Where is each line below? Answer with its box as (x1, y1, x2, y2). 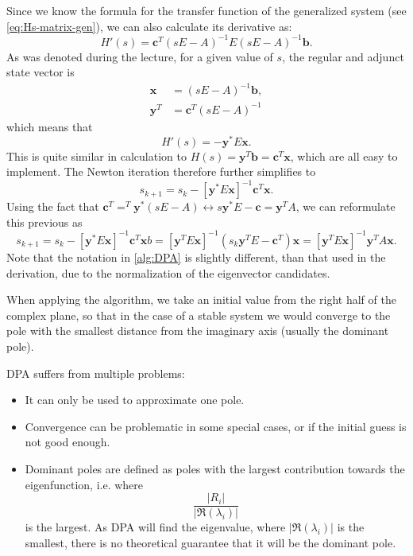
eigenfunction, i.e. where (25, 476, 144, 492)
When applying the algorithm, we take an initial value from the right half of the (6, 291, 396, 308)
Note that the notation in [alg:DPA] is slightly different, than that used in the (6, 248, 386, 265)
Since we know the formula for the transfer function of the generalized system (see (6, 2, 407, 18)
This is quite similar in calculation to (6, 147, 187, 164)
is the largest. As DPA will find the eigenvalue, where (25, 519, 286, 535)
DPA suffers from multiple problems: (6, 364, 185, 381)
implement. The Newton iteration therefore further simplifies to (6, 163, 316, 180)
